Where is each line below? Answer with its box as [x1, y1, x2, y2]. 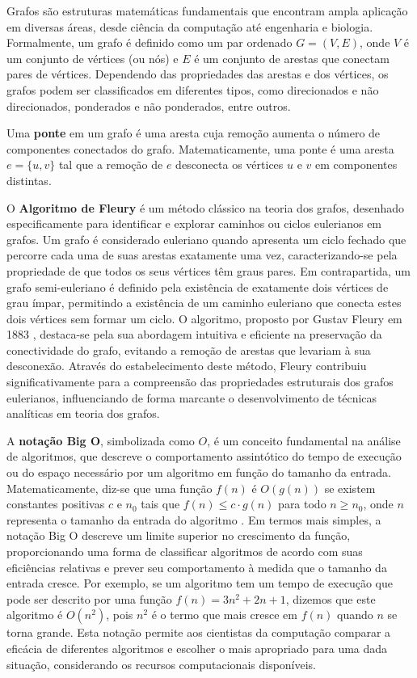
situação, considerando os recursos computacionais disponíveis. [6, 655, 317, 672]
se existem [324, 479, 376, 496]
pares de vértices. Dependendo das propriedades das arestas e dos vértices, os [6, 65, 389, 82]
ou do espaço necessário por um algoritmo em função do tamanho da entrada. [6, 464, 391, 481]
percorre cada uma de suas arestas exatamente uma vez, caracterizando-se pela [6, 246, 398, 263]
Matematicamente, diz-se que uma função [6, 479, 213, 496]
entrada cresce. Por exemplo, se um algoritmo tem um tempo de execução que [6, 575, 393, 592]
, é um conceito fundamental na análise [207, 432, 401, 448]
